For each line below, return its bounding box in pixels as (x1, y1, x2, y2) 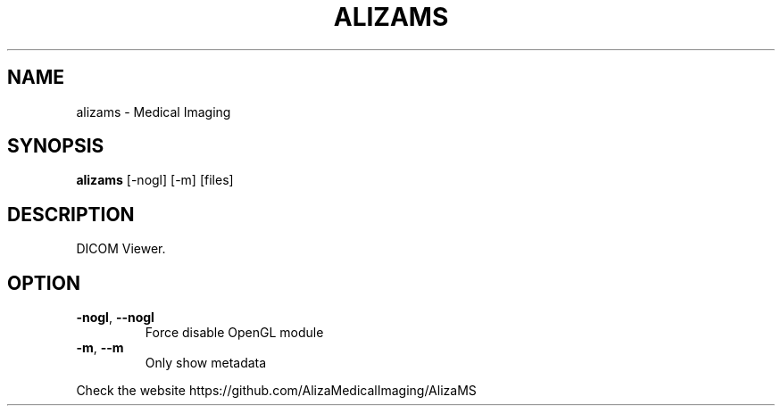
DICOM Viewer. (76, 241, 166, 257)
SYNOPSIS (7, 135, 104, 158)
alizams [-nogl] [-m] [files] (76, 172, 234, 188)
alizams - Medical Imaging (76, 103, 231, 120)
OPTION (7, 271, 80, 294)
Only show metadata (145, 355, 267, 371)
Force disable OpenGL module (145, 325, 324, 341)
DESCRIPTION (7, 202, 135, 226)
